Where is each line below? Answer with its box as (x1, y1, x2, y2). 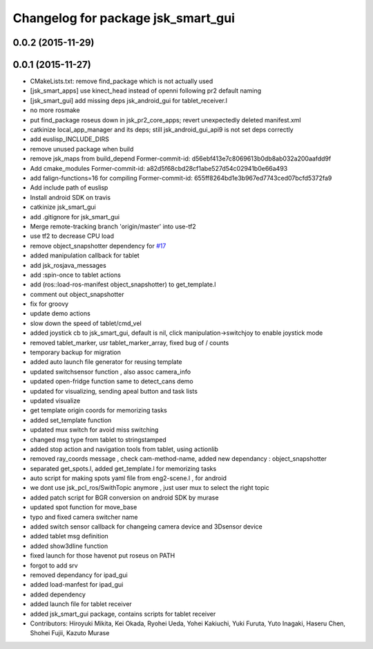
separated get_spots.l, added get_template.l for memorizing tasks (30, 464, 217, 473)
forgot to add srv (30, 561, 79, 569)
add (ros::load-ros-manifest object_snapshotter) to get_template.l (30, 280, 216, 289)
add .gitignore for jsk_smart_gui (30, 212, 120, 221)
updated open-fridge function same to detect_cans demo (30, 377, 193, 385)
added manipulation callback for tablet (30, 251, 140, 259)
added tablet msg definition (30, 532, 108, 540)
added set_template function (30, 416, 112, 424)
